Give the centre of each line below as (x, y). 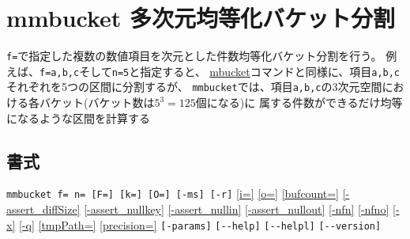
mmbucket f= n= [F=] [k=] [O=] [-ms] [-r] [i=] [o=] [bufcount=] (173, 193)
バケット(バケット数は (97, 102)
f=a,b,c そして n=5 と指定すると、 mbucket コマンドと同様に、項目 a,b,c (220, 71)
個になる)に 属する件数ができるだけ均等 (299, 102)
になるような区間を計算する (78, 118)
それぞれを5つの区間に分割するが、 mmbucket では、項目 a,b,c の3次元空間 (194, 87)
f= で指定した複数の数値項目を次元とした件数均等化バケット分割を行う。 (194, 56)
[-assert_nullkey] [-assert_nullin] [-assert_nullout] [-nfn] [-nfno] (237, 209)
